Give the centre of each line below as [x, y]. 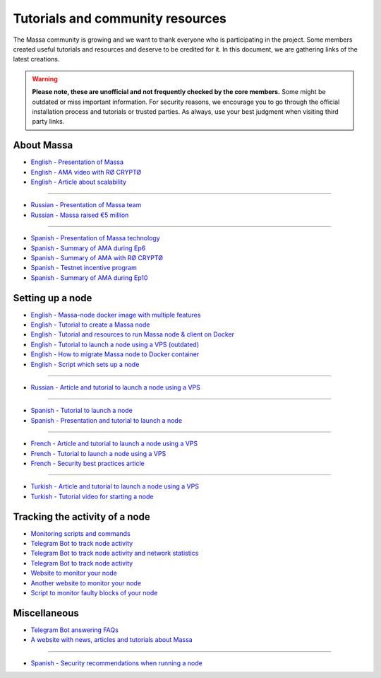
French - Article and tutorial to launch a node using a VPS [114, 444]
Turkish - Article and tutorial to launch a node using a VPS [115, 486]
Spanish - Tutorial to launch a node [82, 411]
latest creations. [36, 59]
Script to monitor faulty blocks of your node [94, 592]
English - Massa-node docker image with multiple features [116, 315]
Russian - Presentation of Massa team [86, 205]
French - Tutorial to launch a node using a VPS [98, 453]
